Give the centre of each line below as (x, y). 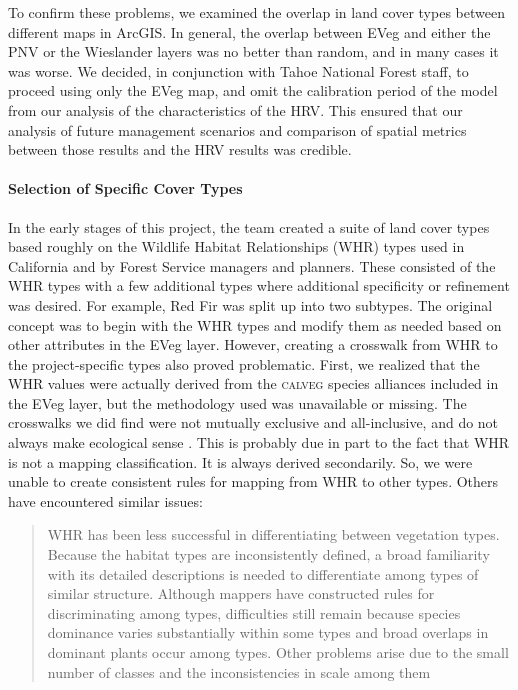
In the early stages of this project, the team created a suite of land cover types (249, 226)
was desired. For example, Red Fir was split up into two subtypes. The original (250, 304)
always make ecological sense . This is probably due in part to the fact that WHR (259, 442)
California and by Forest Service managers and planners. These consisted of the (252, 265)
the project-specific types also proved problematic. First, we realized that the (244, 363)
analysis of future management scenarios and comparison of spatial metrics (237, 129)
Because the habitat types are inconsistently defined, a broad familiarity (268, 554)
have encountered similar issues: (105, 500)
